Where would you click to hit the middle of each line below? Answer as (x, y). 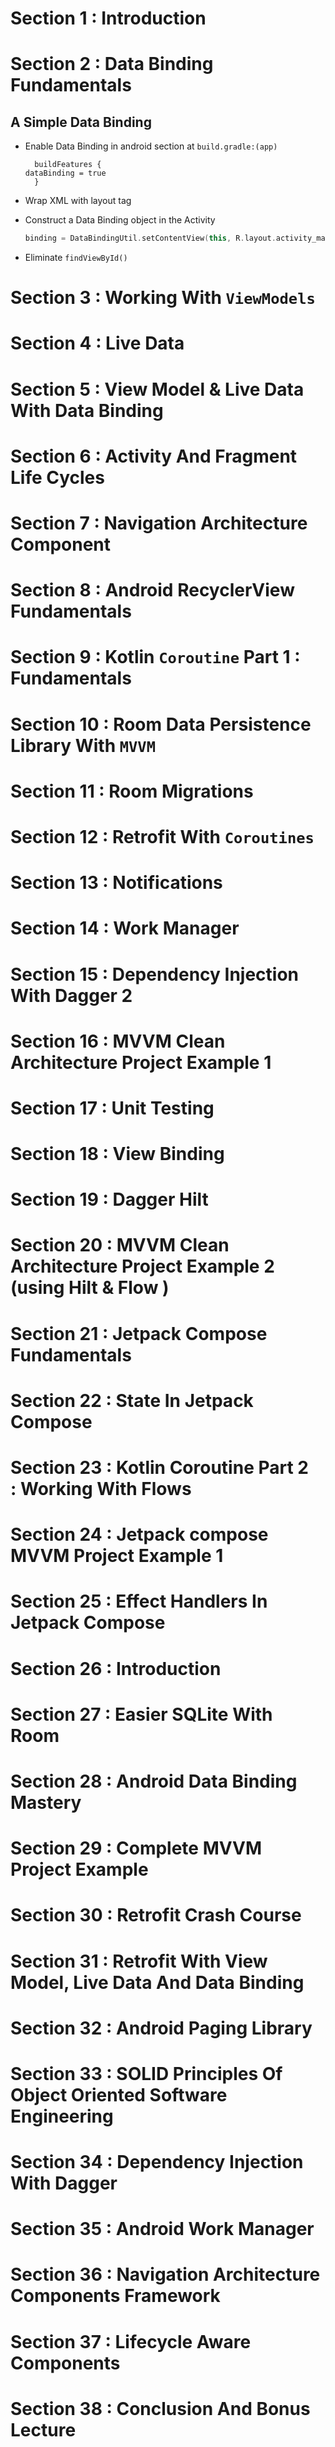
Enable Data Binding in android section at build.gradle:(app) (151, 146)
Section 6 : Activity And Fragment (154, 456)
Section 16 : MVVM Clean (118, 1041)
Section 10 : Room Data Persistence (161, 724)
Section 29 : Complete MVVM (136, 1848)
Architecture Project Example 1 (141, 1062)
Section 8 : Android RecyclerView (152, 590)
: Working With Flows (101, 1489)
